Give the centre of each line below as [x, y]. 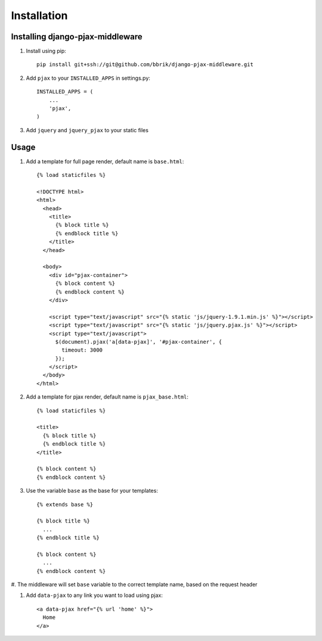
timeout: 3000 [82, 350]
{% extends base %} [65, 504]
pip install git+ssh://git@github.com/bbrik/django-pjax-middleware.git [145, 65]
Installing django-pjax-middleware [77, 37]
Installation [39, 15]
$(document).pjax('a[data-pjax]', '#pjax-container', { [139, 342]
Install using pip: [46, 51]
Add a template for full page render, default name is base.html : [105, 161]
